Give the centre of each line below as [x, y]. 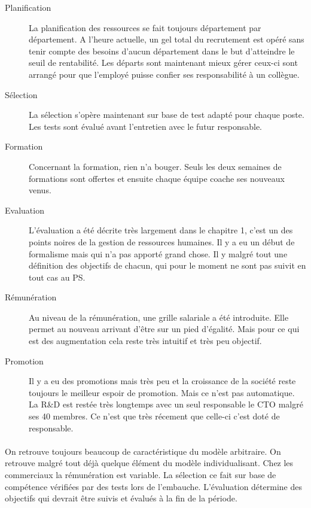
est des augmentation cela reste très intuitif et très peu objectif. [145, 341]
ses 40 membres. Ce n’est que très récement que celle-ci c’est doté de [154, 416]
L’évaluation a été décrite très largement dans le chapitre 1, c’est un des [161, 230]
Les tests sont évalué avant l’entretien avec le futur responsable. [145, 126]
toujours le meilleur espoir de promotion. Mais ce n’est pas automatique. [162, 392]
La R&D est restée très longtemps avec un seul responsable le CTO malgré [166, 404]
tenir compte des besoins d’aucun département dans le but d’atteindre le [162, 51]
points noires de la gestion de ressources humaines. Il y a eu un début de [162, 241]
